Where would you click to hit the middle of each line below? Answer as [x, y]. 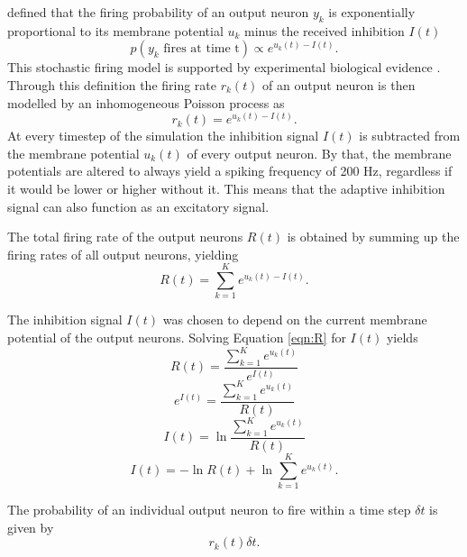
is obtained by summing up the [373, 237]
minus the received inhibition [325, 30]
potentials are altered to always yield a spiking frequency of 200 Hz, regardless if [230, 171]
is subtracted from [410, 136]
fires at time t [201, 49]
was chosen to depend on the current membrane [295, 320]
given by [31, 527]
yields [402, 338]
